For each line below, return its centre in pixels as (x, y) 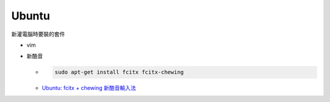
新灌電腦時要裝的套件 (38, 34)
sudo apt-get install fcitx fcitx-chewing (119, 72)
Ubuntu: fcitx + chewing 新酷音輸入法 (89, 88)
